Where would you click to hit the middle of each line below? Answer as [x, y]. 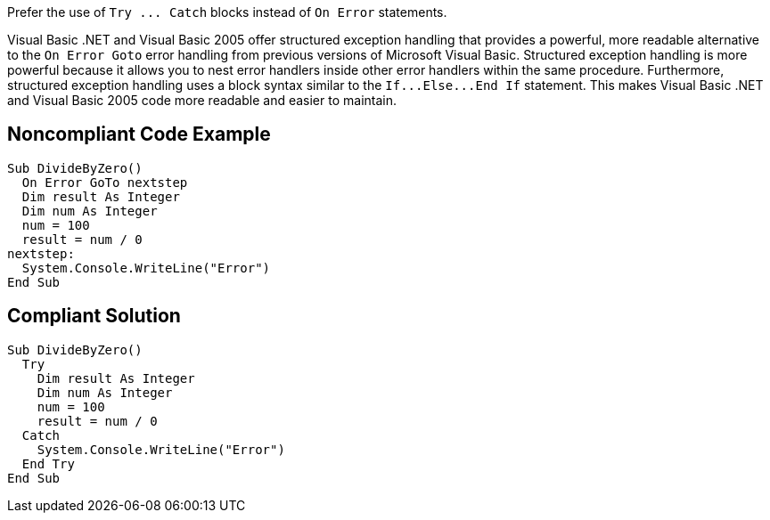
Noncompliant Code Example [139, 134]
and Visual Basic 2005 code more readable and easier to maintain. [202, 100]
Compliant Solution [94, 316]
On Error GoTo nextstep [105, 182]
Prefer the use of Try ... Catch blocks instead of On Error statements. [227, 12]
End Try [48, 463]
